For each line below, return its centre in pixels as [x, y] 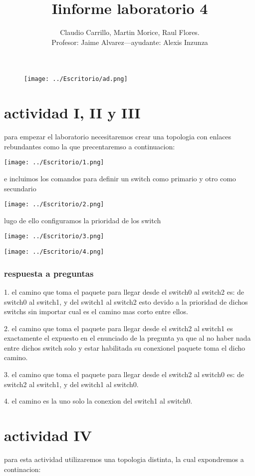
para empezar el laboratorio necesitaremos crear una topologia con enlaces [118, 137]
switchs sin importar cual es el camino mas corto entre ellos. [96, 311]
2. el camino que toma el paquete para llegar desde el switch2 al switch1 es [119, 328]
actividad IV [48, 435]
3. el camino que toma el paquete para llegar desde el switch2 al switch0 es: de [124, 374]
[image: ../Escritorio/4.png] [54, 252]
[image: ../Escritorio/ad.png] [76, 79]
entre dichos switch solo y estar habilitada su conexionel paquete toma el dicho [125, 347]
